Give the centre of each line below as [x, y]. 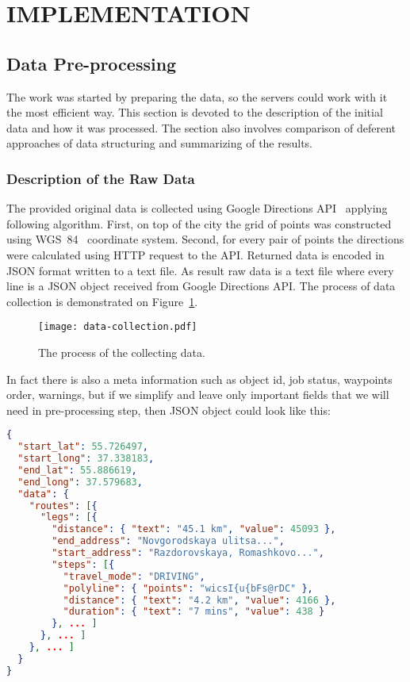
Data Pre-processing [92, 63]
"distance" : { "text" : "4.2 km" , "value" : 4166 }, [199, 600]
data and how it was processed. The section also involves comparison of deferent [201, 127]
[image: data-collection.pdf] [118, 327]
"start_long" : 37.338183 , [86, 459]
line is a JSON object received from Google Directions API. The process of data [201, 286]
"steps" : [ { [83, 564]
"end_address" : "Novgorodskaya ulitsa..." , [168, 541]
